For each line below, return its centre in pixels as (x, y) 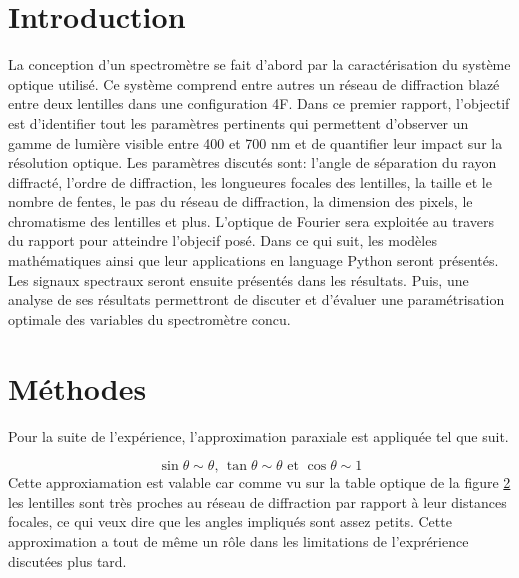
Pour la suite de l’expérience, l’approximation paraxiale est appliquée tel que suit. (258, 435)
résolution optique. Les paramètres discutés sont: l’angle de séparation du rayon (252, 162)
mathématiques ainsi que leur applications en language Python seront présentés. (253, 260)
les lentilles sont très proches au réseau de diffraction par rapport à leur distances (257, 501)
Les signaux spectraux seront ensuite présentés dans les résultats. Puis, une (238, 279)
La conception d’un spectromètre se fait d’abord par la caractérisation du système (259, 64)
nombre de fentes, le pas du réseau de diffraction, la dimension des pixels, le (240, 201)
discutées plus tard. (67, 560)
